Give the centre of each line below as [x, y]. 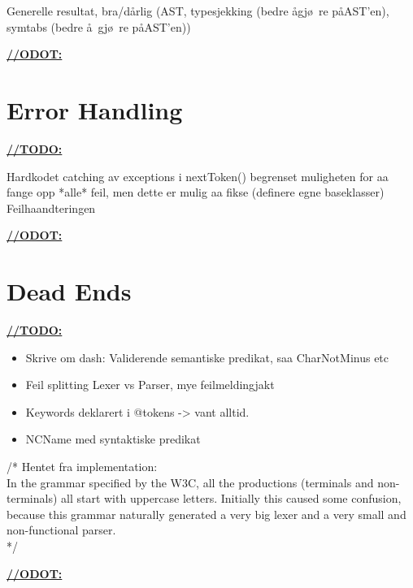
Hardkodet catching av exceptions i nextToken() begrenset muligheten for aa [198, 176]
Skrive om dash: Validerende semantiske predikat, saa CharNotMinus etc [207, 357]
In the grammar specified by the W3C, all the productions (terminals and [190, 482]
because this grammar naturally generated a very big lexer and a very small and [206, 514]
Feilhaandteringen [51, 208]
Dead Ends [69, 291]
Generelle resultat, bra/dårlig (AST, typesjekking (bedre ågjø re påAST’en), [198, 11]
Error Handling [95, 109]
